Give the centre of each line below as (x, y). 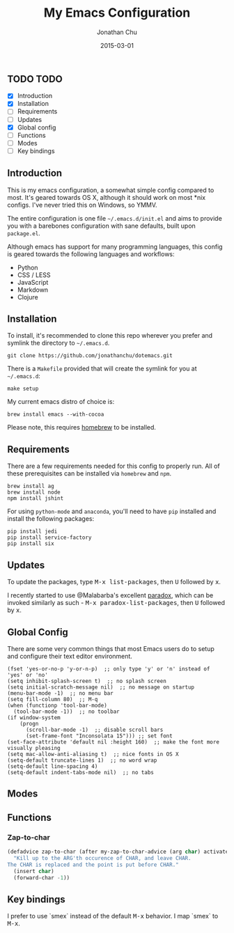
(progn (29, 723)
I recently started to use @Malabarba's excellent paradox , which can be (110, 595)
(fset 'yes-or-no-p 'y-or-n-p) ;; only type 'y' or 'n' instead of (109, 669)
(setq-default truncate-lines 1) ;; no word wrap (82, 760)
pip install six (31, 544)
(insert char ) (34, 871)
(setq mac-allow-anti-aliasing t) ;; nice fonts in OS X (93, 754)
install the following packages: (51, 519)
